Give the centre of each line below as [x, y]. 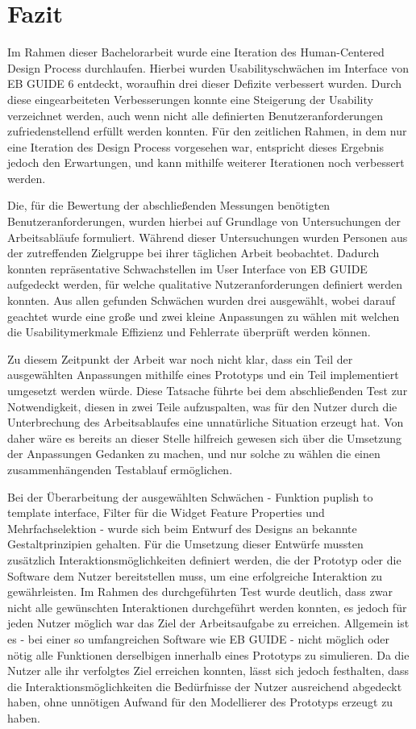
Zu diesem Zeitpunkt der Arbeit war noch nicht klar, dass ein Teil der [180, 358]
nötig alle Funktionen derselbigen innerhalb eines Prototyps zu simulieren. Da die [208, 654]
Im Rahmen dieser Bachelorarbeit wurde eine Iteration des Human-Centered [196, 52]
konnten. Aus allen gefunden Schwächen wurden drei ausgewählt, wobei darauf [201, 300]
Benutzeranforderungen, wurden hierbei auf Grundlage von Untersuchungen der [204, 221]
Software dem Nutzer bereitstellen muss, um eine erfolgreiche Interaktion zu [195, 575]
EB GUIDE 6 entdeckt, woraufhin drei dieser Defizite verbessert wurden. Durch [205, 83]
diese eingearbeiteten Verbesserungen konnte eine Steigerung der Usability [190, 99]
